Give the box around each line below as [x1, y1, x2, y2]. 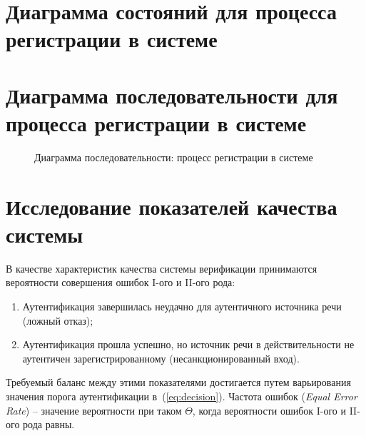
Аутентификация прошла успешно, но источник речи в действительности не [22, 337, 355, 352]
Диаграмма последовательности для [6, 80, 338, 109]
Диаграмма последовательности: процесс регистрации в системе [34, 149, 313, 164]
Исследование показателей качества [6, 191, 337, 220]
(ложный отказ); [22, 313, 93, 328]
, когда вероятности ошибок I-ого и [192, 402, 347, 417]
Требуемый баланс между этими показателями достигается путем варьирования [6, 375, 351, 390]
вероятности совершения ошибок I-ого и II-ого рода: [6, 275, 235, 290]
